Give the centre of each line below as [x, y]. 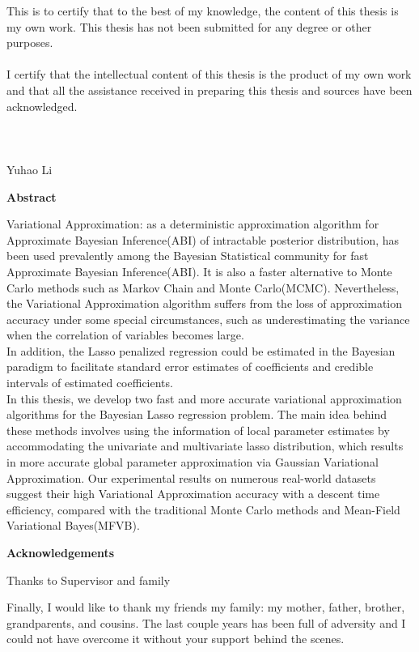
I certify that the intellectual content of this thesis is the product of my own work [209, 74]
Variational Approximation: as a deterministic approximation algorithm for [193, 224]
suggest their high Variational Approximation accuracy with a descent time [193, 494]
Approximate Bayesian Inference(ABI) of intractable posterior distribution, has [203, 239]
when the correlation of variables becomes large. [125, 335]
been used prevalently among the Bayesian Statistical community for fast [188, 256]
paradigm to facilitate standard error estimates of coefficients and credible [190, 366]
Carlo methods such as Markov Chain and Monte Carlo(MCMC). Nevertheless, [203, 287]
